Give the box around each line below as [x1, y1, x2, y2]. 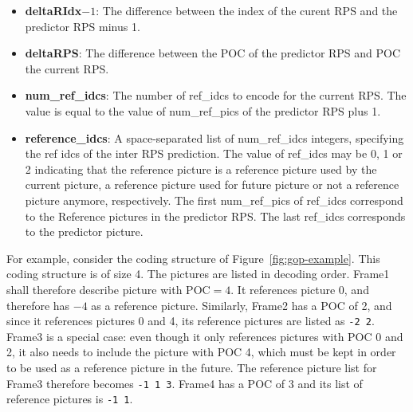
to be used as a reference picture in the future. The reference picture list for [6, 359, 377, 375]
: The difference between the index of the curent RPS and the [96, 2, 398, 18]
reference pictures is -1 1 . [6, 390, 133, 407]
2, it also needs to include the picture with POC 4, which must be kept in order [6, 343, 396, 360]
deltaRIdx [25, 2, 82, 18]
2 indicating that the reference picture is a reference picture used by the [25, 160, 377, 177]
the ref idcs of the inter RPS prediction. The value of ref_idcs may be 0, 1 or [25, 145, 403, 162]
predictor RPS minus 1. [25, 18, 140, 34]
